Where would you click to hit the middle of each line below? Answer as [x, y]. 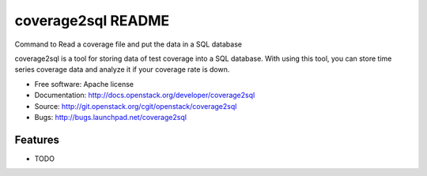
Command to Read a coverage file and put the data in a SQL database [128, 44]
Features [37, 139]
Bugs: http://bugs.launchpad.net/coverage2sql [111, 117]
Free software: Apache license [84, 84]
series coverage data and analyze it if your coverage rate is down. [122, 69]
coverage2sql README [92, 21]
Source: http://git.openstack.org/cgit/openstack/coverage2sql [136, 106]
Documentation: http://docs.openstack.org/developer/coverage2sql [145, 95]
